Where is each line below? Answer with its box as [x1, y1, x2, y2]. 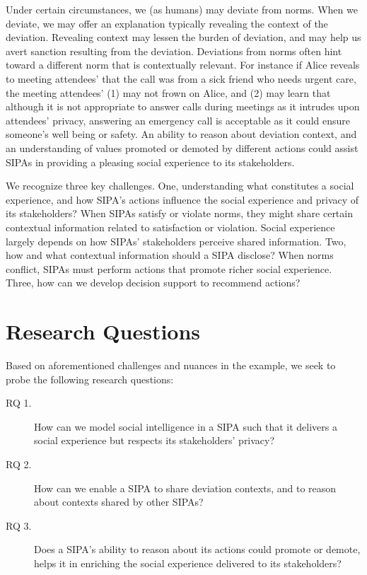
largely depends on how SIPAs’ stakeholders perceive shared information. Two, [6, 233, 346, 248]
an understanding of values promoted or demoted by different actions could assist [6, 140, 359, 155]
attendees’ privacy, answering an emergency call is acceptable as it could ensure [6, 112, 350, 127]
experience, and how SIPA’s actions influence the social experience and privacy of [6, 192, 359, 207]
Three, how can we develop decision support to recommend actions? [6, 275, 301, 290]
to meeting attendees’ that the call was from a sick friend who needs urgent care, [6, 71, 356, 86]
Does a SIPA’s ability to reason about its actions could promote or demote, [34, 542, 361, 557]
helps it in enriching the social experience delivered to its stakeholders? [34, 555, 342, 570]
